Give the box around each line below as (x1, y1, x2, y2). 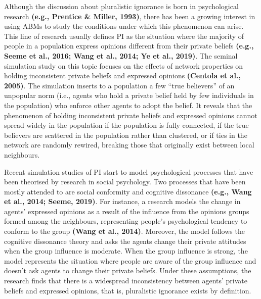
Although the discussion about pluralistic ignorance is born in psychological (4, 1, 239, 11)
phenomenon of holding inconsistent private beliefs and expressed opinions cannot (4, 110, 257, 120)
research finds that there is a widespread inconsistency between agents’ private (4, 275, 247, 286)
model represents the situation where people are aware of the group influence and (4, 255, 256, 266)
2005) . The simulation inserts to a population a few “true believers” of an (4, 80, 235, 90)
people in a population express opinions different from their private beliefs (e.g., (4, 40, 254, 51)
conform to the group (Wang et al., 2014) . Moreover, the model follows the (4, 226, 245, 236)
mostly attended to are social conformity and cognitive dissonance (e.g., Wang (4, 186, 252, 196)
